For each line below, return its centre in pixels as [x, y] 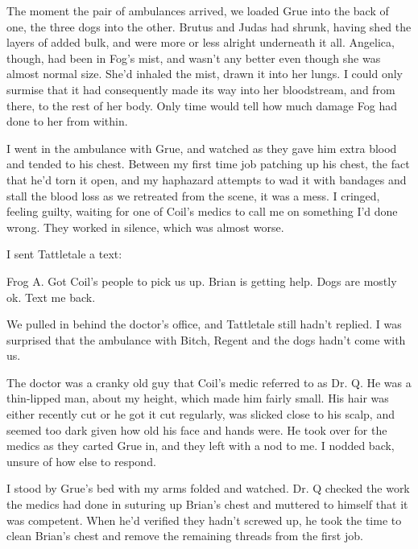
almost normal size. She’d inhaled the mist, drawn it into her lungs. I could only [205, 74]
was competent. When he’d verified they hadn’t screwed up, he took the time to [204, 520]
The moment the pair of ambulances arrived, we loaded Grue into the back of [198, 10]
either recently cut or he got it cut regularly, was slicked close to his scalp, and [201, 414]
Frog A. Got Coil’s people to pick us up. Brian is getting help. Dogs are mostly [202, 281]
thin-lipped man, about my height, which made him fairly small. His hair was [198, 398]
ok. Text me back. [51, 297]
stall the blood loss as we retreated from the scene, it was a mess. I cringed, [193, 195]
